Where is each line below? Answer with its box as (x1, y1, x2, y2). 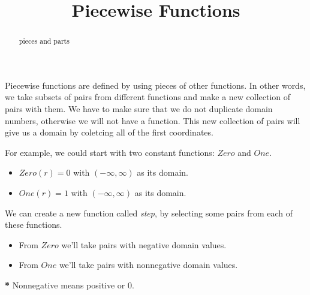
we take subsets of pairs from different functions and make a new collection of (5, 91, 291, 103)
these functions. (5, 218, 62, 231)
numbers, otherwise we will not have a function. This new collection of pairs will (5, 114, 300, 127)
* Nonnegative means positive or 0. (5, 278, 134, 291)
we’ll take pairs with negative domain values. (61, 238, 227, 251)
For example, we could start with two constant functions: (5, 146, 215, 158)
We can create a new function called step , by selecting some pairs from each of (5, 206, 293, 219)
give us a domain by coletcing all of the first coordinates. (5, 126, 213, 139)
